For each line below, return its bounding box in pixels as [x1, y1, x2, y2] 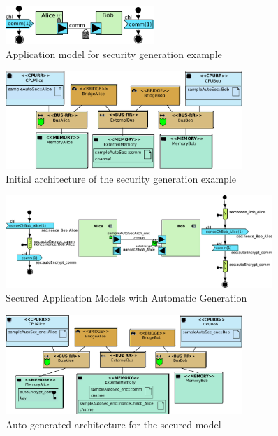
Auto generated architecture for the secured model [6, 416, 221, 431]
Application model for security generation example [6, 46, 222, 61]
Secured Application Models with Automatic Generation [6, 290, 247, 304]
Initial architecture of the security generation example [6, 171, 237, 185]
